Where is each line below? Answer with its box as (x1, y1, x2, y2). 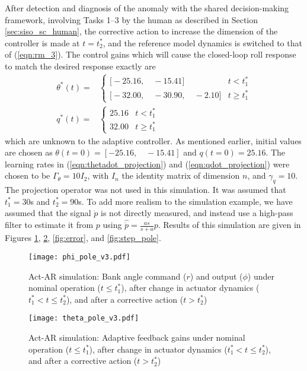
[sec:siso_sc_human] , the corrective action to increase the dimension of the (5, 25, 278, 37)
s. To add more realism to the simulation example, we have (78, 195, 293, 207)
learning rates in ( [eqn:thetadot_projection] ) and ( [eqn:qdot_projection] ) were (5, 157, 290, 170)
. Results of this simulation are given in (158, 218, 301, 231)
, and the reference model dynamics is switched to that (103, 36, 302, 49)
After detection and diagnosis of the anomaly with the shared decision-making (5, 2, 289, 14)
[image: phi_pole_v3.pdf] (28, 252, 130, 261)
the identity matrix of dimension (121, 169, 240, 182)
